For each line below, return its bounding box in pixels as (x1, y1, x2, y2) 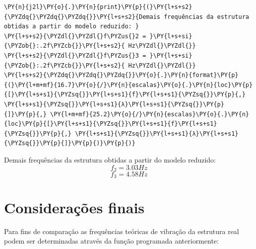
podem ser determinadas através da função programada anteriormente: (4, 236, 219, 246)
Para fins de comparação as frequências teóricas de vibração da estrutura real (4, 226, 239, 236)
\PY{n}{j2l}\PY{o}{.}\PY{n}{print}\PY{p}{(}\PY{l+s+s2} (4, 3, 192, 10)
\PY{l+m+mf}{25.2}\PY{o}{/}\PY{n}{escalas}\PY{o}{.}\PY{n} (50, 110, 249, 118)
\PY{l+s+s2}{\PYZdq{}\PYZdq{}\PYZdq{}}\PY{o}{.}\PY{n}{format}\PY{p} (4, 72, 239, 79)
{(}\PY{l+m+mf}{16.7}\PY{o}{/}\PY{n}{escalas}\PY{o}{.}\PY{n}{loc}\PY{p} (4, 81, 253, 88)
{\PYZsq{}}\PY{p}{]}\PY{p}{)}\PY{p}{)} (4, 140, 135, 147)
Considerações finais (4, 197, 145, 217)
